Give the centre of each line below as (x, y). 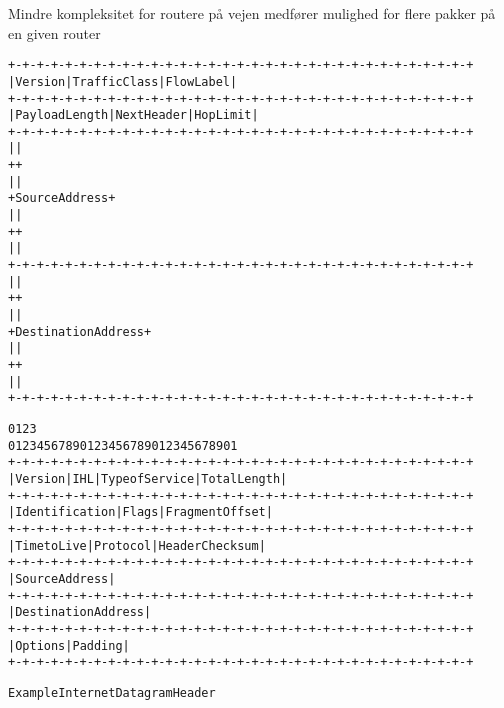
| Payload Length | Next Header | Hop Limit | (133, 115)
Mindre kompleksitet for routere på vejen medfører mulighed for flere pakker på (252, 13)
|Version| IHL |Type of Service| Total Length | (148, 478)
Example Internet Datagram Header (112, 692)
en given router (54, 32)
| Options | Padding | (69, 645)
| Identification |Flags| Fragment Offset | (140, 512)
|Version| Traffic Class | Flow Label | (123, 81)
